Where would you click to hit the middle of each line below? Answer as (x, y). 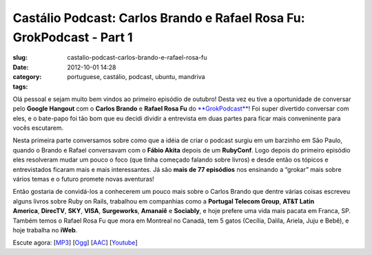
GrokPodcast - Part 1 (73, 37)
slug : (20, 58)
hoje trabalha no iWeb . (45, 230)
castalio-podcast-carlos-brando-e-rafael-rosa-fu (137, 58)
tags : (20, 87)
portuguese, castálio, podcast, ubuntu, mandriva (136, 77)
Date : (21, 67)
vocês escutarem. (38, 128)
